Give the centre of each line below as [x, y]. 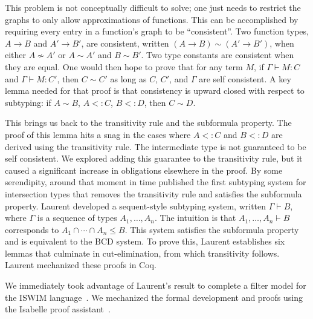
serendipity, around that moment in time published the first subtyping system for [156, 182]
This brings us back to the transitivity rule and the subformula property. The [148, 123]
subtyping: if [28, 102]
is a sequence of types [77, 218]
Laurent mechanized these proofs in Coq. [81, 265]
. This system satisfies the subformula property [212, 229]
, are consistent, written [125, 43]
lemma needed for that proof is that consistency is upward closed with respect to [155, 90]
